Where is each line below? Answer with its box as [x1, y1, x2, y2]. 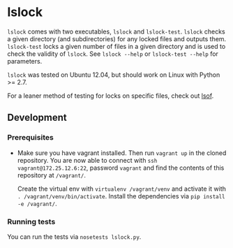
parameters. [7, 57, 43, 65]
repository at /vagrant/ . [17, 170, 86, 179]
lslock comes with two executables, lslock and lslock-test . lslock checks [7, 27, 225, 36]
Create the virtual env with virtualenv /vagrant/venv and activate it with [17, 184, 227, 193]
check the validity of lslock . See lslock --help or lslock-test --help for [7, 50, 218, 58]
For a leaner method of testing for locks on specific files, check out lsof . [7, 92, 214, 100]
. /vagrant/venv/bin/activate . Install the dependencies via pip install [17, 191, 225, 200]
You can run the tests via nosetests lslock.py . [7, 232, 142, 241]
